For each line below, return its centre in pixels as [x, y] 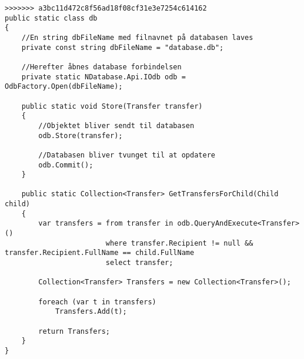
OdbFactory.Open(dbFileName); [64, 87]
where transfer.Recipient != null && [179, 243]
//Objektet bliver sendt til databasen [116, 125]
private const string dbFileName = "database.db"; [123, 47]
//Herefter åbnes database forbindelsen [101, 67]
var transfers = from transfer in [106, 224]
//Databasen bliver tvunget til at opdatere [127, 155]
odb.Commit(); [66, 165]
